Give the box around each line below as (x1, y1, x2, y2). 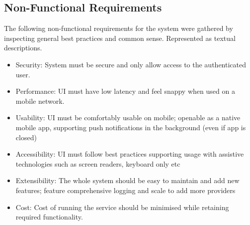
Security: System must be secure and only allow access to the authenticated (15, 59, 246, 69)
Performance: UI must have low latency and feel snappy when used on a (15, 86, 235, 96)
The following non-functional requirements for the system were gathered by (4, 23, 233, 33)
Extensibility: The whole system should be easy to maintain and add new (15, 175, 240, 186)
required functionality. (15, 212, 83, 222)
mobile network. (15, 95, 65, 106)
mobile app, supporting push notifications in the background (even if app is (15, 122, 246, 132)
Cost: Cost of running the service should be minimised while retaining (15, 202, 229, 212)
